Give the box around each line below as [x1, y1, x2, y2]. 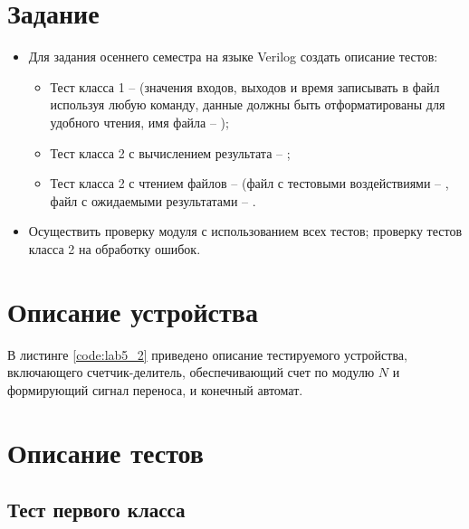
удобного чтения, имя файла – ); [50, 112, 229, 131]
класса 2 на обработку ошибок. [28, 239, 201, 258]
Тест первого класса [7, 496, 186, 524]
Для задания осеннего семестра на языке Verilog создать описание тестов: [28, 47, 438, 66]
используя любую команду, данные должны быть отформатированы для [50, 95, 445, 114]
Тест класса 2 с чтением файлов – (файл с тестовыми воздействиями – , [50, 174, 449, 193]
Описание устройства [7, 292, 258, 329]
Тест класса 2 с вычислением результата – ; [50, 143, 291, 162]
